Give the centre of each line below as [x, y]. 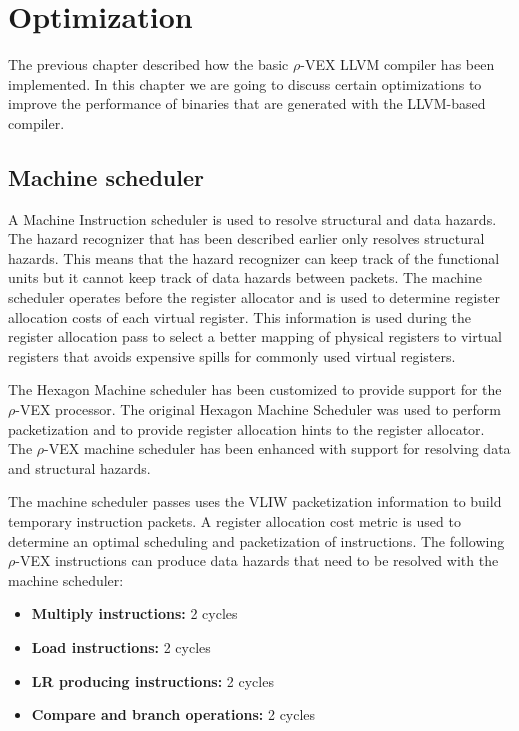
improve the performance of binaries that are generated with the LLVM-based [247, 103]
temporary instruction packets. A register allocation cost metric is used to [234, 521]
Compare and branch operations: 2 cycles [173, 714]
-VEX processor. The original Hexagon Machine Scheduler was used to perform [258, 409]
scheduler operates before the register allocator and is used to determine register [254, 297]
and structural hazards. [79, 467]
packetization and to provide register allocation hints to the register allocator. [246, 428]
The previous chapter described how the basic [148, 64]
